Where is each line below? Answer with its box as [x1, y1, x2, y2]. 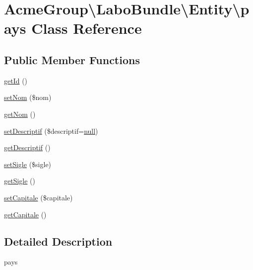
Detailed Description [4, 233, 113, 249]
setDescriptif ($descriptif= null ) [4, 125, 98, 136]
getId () [4, 75, 28, 86]
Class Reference [31, 18, 142, 38]
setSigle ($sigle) [4, 159, 52, 169]
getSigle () [4, 176, 36, 186]
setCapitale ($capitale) [4, 192, 73, 202]
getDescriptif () [4, 142, 51, 153]
